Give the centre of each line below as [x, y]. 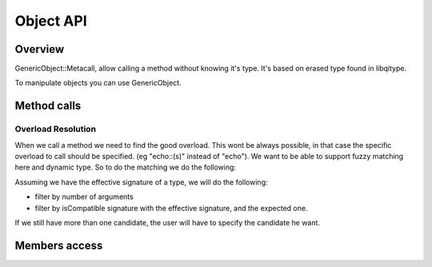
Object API [51, 21]
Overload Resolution [55, 130]
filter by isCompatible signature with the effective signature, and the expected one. [171, 208]
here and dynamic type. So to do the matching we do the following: [125, 167]
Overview [40, 49]
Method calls [48, 106]
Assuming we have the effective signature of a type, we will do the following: [141, 182]
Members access [59, 245]
